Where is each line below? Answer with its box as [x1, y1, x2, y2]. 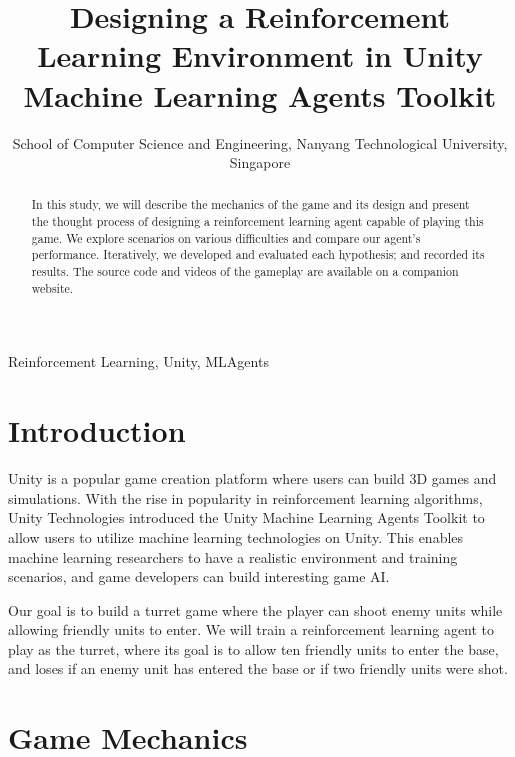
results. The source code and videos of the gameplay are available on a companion [31, 263, 459, 280]
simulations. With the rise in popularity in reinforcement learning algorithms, [8, 487, 483, 508]
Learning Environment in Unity [37, 35, 483, 76]
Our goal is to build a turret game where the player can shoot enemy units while [8, 599, 503, 620]
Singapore [229, 152, 291, 173]
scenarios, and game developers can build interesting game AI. [8, 566, 390, 587]
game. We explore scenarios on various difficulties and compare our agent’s [31, 229, 421, 246]
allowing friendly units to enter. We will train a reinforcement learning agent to [8, 619, 495, 640]
